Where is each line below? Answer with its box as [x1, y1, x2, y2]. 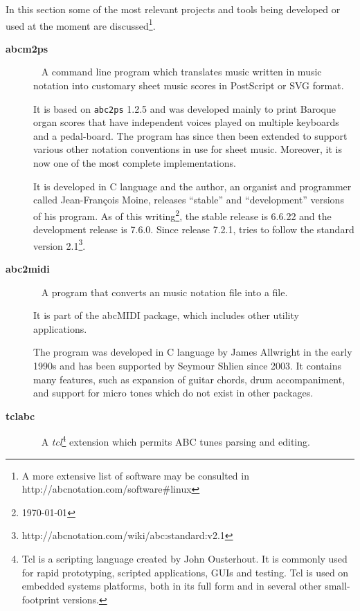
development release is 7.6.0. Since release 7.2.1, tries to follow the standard [33, 222, 354, 237]
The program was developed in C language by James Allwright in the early [33, 345, 352, 359]
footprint [21, 592, 60, 606]
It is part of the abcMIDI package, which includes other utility [33, 308, 299, 322]
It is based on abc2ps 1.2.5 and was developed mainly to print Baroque [33, 101, 336, 116]
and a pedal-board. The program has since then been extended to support [33, 128, 348, 143]
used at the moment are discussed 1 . [6, 16, 156, 33]
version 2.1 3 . [33, 236, 86, 253]
